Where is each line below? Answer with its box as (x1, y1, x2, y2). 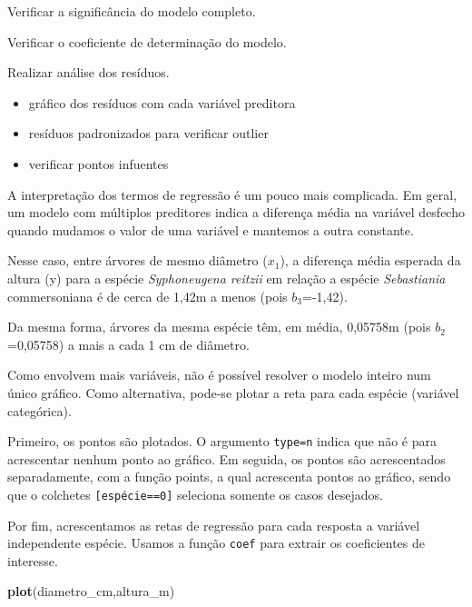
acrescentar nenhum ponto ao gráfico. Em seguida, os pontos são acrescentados (7, 449, 446, 468)
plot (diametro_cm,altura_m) (7, 582, 175, 601)
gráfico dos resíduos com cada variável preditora (28, 93, 296, 112)
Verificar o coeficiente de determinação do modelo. (7, 32, 287, 51)
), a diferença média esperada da (280, 251, 461, 270)
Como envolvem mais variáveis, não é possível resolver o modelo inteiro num (7, 365, 431, 384)
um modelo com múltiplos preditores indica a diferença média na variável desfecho (7, 203, 465, 222)
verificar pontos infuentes (28, 154, 169, 173)
